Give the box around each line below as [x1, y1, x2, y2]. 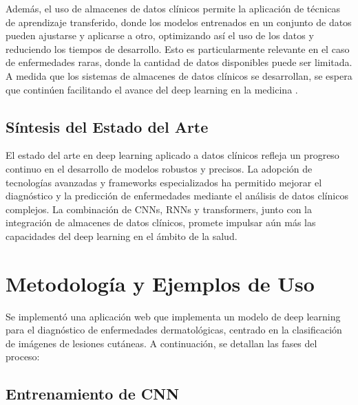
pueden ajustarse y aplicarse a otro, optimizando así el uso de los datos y [6, 28, 314, 43]
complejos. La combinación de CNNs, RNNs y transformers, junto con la [6, 201, 312, 216]
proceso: [6, 349, 40, 364]
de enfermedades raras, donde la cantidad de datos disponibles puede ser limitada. [6, 55, 352, 69]
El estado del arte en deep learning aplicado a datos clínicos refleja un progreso [6, 148, 339, 162]
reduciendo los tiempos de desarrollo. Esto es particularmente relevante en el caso [6, 41, 350, 56]
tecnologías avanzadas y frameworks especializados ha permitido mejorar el [6, 175, 322, 189]
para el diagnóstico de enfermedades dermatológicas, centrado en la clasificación [6, 322, 342, 337]
